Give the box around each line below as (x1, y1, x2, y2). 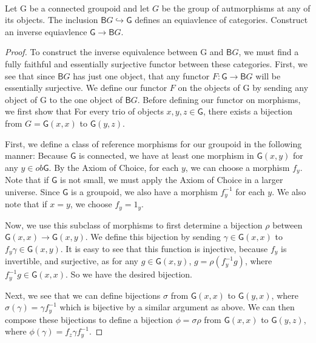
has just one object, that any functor (73, 69, 210, 82)
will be (255, 69, 281, 82)
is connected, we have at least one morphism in (79, 149, 254, 162)
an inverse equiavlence (5, 25, 87, 38)
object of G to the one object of (5, 93, 123, 105)
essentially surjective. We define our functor (5, 81, 167, 94)
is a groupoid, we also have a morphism (71, 185, 218, 198)
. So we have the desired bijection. (66, 268, 192, 281)
